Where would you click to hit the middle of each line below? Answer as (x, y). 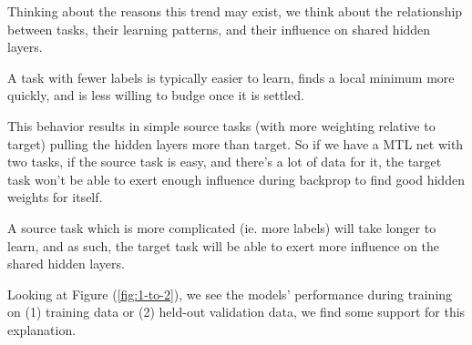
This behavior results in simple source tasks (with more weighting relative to (221, 125)
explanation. (42, 329)
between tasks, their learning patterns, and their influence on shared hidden (219, 29)
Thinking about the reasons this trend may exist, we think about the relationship (235, 11)
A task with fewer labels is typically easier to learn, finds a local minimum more (231, 77)
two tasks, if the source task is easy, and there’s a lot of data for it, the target (225, 162)
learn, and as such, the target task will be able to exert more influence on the (224, 245)
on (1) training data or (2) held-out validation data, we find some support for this (236, 312)
